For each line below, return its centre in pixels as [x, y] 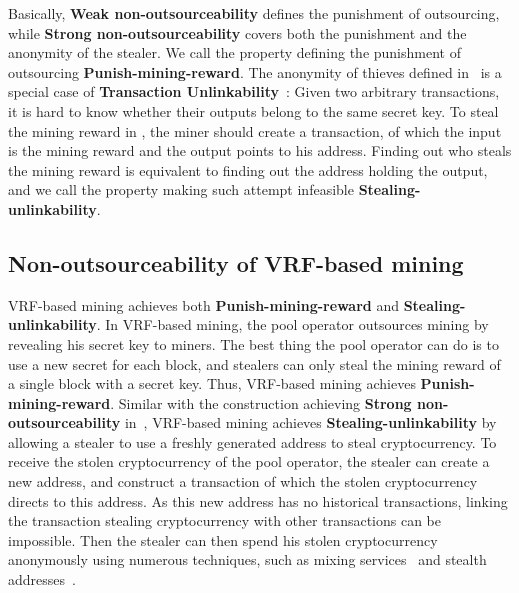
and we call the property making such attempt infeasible [181, 189]
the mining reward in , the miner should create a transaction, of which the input [255, 130]
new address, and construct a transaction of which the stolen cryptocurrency [243, 481]
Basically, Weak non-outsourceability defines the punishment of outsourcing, [254, 13]
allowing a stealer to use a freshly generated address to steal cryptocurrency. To [252, 441]
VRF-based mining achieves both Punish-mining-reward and [203, 304]
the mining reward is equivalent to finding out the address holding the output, [248, 169]
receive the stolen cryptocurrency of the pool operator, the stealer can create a [249, 461]
